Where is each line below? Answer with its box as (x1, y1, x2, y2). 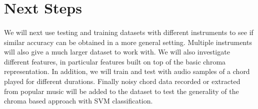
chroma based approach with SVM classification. (4, 95, 153, 106)
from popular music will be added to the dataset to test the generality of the (4, 85, 239, 96)
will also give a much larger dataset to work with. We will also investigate (4, 46, 230, 57)
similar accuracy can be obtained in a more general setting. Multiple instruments (4, 36, 252, 47)
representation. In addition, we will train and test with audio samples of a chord (4, 66, 250, 76)
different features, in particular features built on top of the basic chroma (4, 56, 226, 66)
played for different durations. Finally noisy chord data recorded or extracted (4, 75, 240, 86)
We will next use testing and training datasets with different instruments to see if (4, 26, 253, 37)
